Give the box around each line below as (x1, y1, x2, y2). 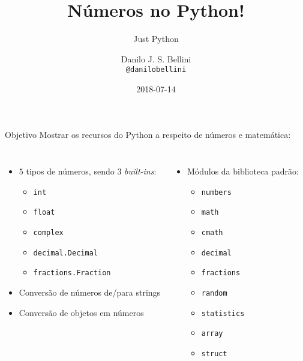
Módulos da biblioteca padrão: (187, 165, 299, 178)
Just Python (133, 32, 179, 45)
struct (201, 350, 227, 358)
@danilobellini (125, 65, 187, 74)
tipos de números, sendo (26, 165, 115, 178)
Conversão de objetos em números (19, 306, 144, 318)
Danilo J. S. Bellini (121, 52, 191, 65)
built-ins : (124, 165, 157, 178)
